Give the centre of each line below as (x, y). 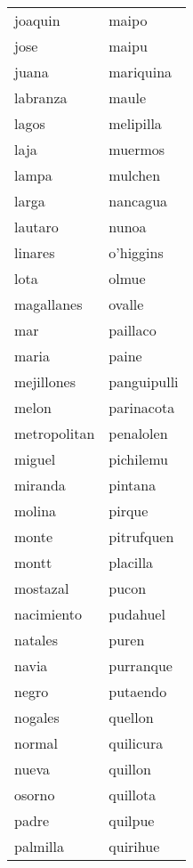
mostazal (42, 588)
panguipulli (144, 381)
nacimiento (48, 614)
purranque (141, 665)
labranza (41, 97)
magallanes (48, 304)
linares (35, 252)
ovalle (126, 304)
